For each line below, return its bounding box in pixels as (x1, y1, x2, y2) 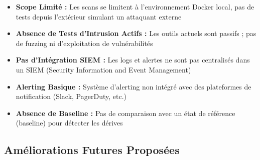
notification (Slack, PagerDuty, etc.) (16, 91, 126, 101)
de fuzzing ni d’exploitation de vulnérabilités (16, 37, 153, 48)
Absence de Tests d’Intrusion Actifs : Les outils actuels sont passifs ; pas (16, 28, 256, 38)
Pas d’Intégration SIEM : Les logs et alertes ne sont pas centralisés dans (16, 54, 250, 65)
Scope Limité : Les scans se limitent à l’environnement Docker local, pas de (16, 1, 254, 11)
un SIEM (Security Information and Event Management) (16, 64, 191, 74)
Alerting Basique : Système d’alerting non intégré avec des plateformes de (16, 81, 251, 91)
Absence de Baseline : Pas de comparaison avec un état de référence (16, 107, 235, 118)
